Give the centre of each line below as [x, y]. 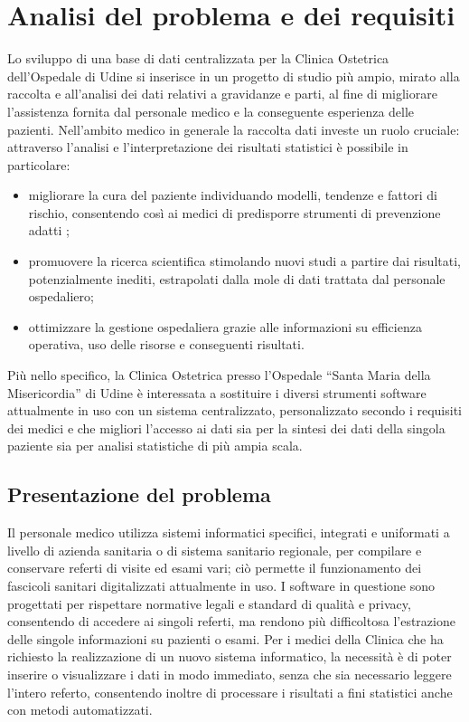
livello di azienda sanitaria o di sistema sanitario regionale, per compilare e [215, 550]
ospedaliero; [61, 296]
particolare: [39, 164]
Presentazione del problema [139, 494]
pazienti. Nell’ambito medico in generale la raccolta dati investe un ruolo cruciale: [234, 129]
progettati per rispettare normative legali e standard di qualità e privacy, [209, 603]
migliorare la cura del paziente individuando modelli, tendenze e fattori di [233, 195]
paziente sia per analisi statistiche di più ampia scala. [155, 446]
